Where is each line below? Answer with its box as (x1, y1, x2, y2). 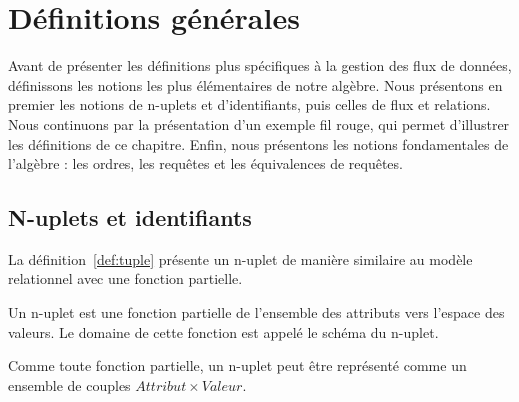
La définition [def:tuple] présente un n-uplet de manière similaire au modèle (8, 248, 473, 269)
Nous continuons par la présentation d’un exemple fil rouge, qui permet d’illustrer (8, 113, 510, 134)
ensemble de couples (8, 374, 131, 395)
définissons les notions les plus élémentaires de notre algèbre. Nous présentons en (8, 74, 503, 95)
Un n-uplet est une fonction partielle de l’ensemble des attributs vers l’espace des (8, 302, 505, 323)
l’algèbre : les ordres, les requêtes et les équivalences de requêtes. (8, 153, 403, 174)
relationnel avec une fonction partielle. (8, 268, 243, 289)
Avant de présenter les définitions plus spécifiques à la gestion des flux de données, (8, 55, 512, 76)
